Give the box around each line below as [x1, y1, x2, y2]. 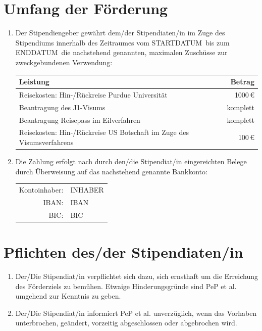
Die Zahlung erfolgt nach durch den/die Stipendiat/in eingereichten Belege [15, 156, 247, 167]
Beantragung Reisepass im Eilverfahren [19, 114, 140, 125]
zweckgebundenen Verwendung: [15, 57, 113, 67]
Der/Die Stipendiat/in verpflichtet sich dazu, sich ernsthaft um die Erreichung [15, 270, 258, 281]
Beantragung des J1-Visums [19, 102, 106, 112]
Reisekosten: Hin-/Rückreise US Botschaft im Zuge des [19, 127, 189, 137]
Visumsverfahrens [19, 136, 74, 147]
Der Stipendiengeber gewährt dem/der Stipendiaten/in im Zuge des [15, 27, 225, 38]
